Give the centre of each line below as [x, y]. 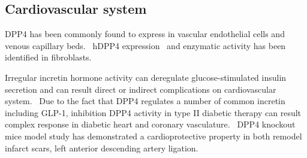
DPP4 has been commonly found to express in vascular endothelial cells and [145, 34]
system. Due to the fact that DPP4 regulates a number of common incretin [145, 101]
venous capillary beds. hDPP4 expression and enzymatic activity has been [145, 45]
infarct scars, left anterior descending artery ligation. [102, 148]
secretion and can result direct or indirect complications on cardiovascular [141, 89]
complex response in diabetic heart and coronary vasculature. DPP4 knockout [150, 124]
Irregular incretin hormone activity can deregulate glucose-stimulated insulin [146, 77]
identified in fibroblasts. [48, 57]
